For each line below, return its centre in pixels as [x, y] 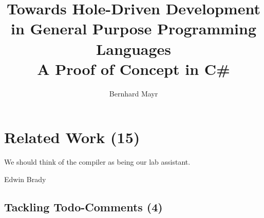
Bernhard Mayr [134, 93]
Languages [134, 48]
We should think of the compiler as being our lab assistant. [97, 162]
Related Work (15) [72, 137]
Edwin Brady [25, 179]
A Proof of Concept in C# [134, 68]
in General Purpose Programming [134, 28]
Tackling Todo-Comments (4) [83, 206]
